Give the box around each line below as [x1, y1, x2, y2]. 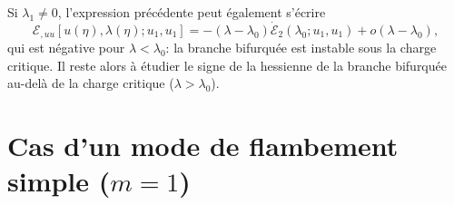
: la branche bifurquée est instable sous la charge [165, 38, 437, 57]
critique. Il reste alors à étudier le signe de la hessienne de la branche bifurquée [7, 55, 447, 74]
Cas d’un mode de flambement [7, 127, 399, 164]
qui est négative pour [7, 38, 125, 57]
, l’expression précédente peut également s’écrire [57, 3, 326, 21]
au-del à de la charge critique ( [7, 73, 174, 93]
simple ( [7, 162, 111, 200]
